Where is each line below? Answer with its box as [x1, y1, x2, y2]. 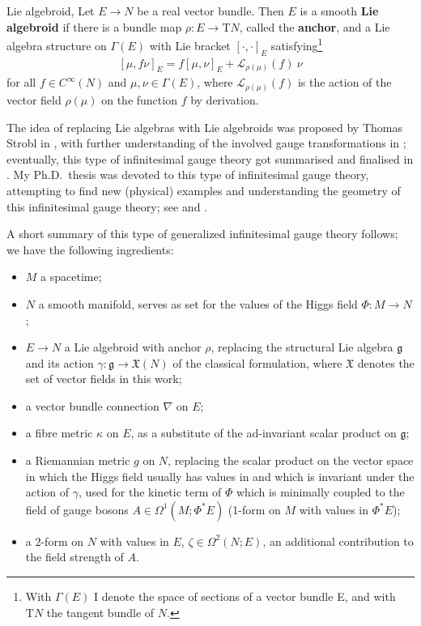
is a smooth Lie [300, 2, 379, 19]
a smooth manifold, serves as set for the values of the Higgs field [38, 295, 358, 312]
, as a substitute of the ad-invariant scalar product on [130, 424, 397, 441]
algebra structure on [6, 36, 107, 53]
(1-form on [228, 500, 281, 517]
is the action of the [297, 74, 392, 91]
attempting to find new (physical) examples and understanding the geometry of [6, 181, 401, 198]
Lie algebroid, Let [6, 2, 95, 19]
